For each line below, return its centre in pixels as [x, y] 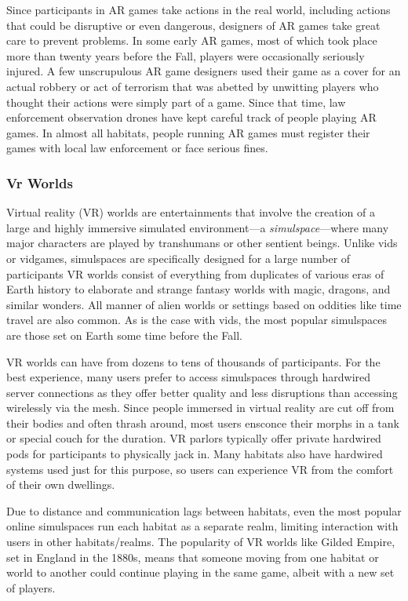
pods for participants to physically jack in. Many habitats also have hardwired [195, 454]
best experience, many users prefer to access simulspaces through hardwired [189, 377]
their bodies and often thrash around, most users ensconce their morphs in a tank [203, 423]
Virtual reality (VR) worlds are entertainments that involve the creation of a [191, 212]
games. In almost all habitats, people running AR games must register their [188, 132]
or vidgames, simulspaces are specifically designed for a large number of [178, 258]
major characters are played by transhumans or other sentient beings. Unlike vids [202, 243]
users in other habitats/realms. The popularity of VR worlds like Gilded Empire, [201, 542]
